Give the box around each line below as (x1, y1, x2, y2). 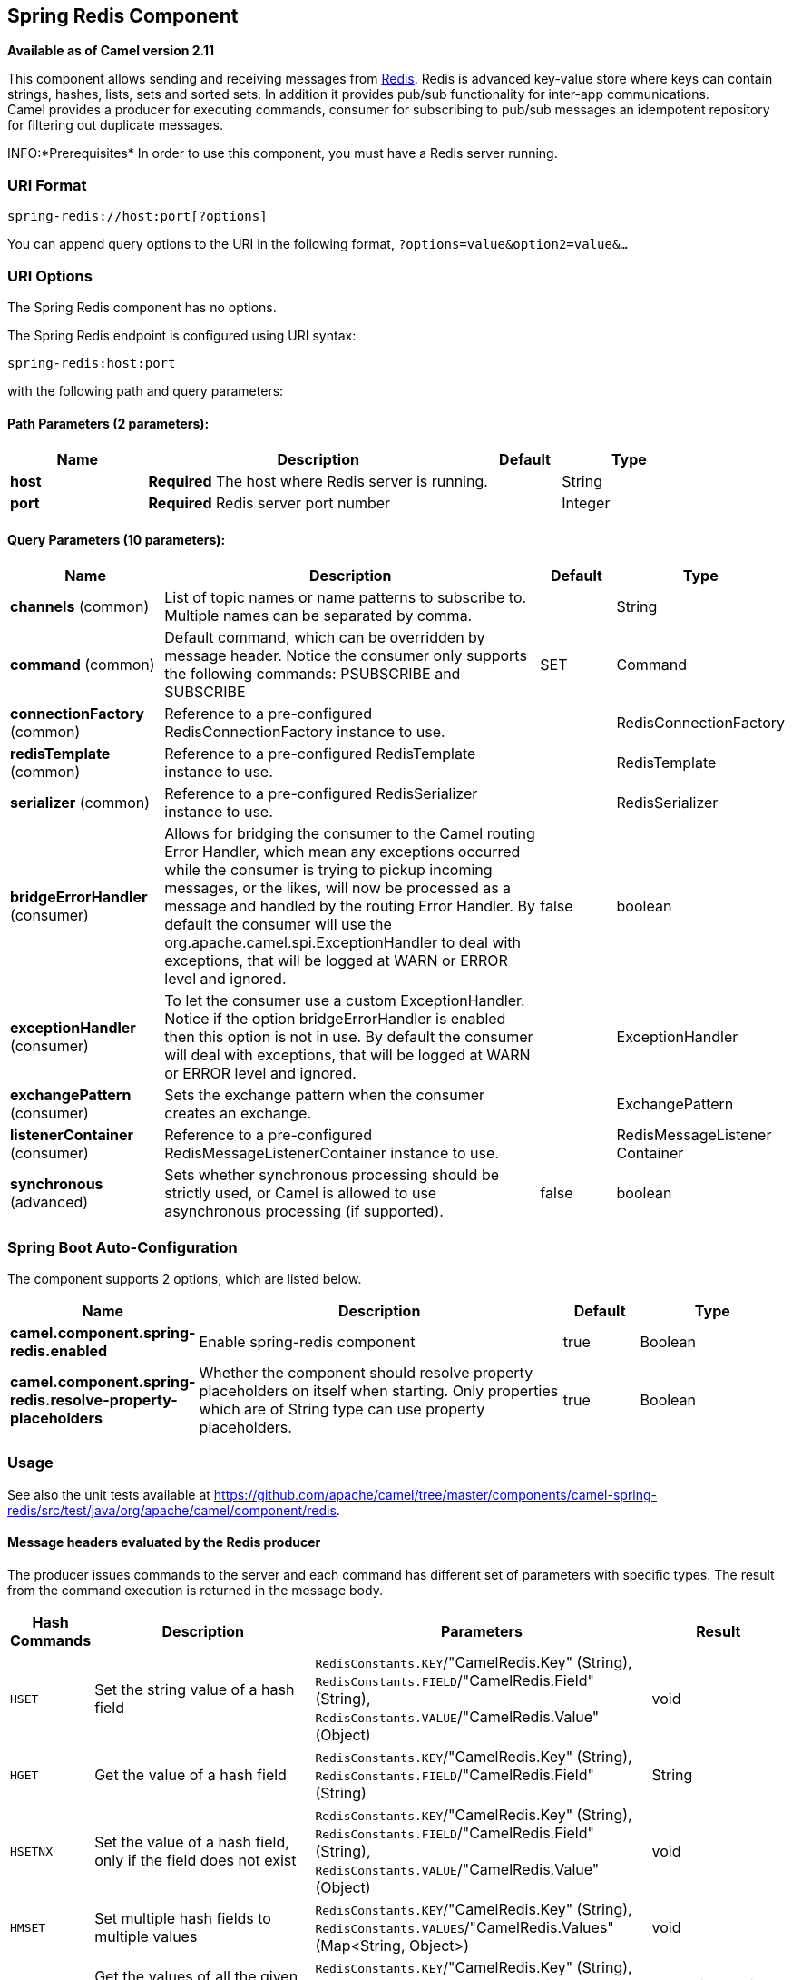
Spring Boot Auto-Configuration (7, 1237, 238, 1256)
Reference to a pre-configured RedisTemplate (164, 744, 476, 763)
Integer (562, 494, 611, 513)
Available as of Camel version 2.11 (7, 43, 215, 59)
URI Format (7, 175, 87, 194)
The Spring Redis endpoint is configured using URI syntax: (7, 327, 357, 343)
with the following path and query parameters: (7, 382, 284, 399)
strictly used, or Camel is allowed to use (164, 1184, 437, 1203)
